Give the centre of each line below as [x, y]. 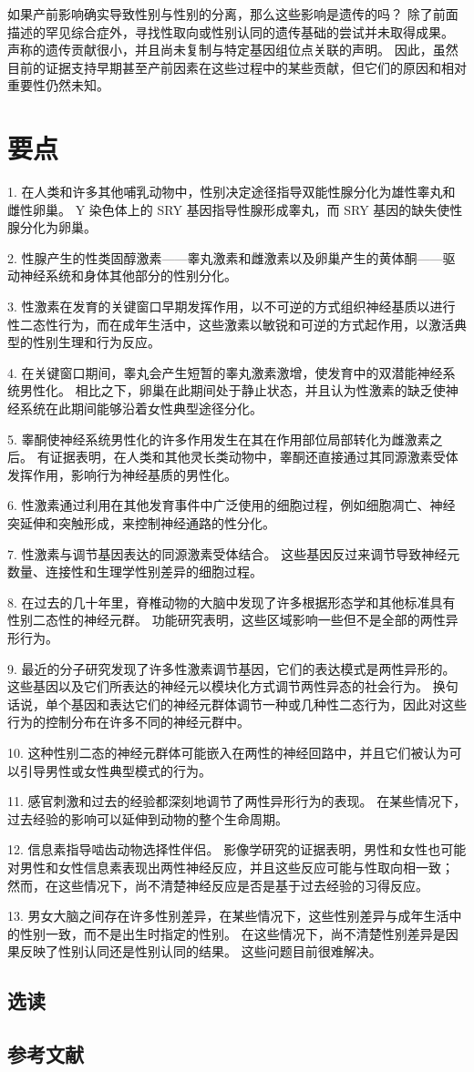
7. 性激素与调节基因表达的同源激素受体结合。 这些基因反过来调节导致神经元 [234, 553]
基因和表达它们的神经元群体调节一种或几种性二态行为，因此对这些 [268, 704]
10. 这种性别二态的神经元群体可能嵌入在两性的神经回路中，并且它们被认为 [228, 752]
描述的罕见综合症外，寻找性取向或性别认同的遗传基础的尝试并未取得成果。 [231, 31]
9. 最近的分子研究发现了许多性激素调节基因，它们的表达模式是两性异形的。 [232, 668]
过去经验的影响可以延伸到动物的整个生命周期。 [148, 818]
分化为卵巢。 [58, 227]
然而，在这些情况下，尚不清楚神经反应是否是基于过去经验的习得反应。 [218, 885]
